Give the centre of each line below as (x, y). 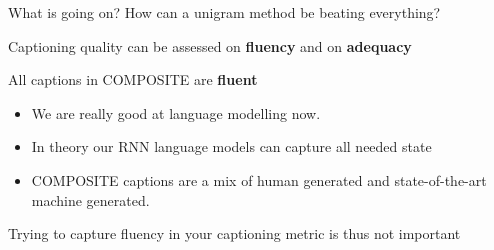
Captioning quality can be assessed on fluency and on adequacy (210, 45)
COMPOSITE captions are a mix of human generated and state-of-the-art (259, 179)
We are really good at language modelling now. (176, 112)
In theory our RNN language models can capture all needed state (231, 146)
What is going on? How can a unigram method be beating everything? (224, 12)
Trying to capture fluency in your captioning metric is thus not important (234, 233)
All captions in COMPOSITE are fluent (133, 79)
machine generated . (90, 199)
